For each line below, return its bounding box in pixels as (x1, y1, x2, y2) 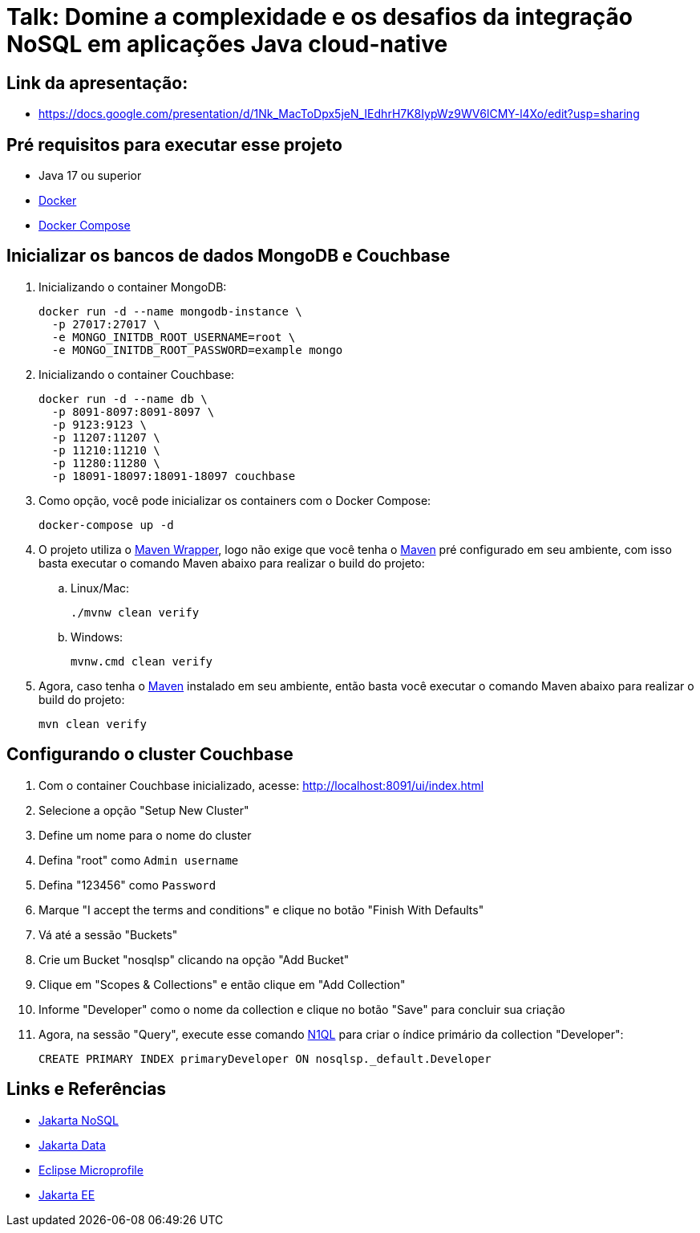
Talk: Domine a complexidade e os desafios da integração (6, 3, 633, 31)
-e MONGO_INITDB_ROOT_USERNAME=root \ (51, 330, 296, 344)
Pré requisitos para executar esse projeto (6, 134, 342, 155)
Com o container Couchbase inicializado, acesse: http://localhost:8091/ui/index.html (38, 778, 484, 792)
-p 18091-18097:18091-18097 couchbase (51, 469, 296, 482)
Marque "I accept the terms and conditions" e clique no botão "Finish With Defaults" (38, 902, 484, 917)
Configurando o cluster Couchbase (6, 744, 293, 765)
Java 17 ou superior (38, 169, 142, 183)
